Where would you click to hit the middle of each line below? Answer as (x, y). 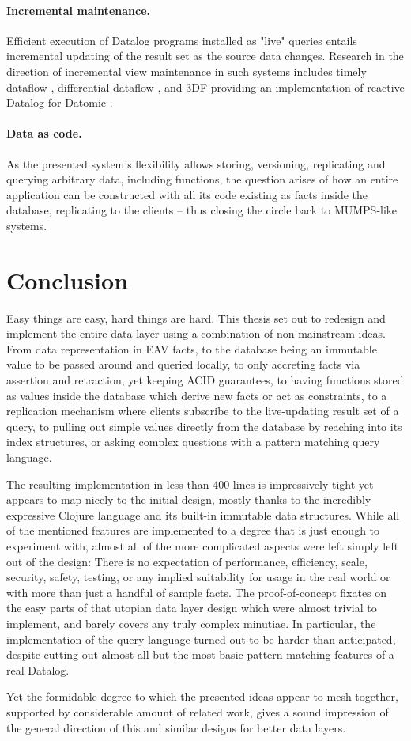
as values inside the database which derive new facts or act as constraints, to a (197, 395)
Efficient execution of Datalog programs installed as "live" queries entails (182, 40)
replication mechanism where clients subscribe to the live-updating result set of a (203, 411)
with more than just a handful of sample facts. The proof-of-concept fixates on (197, 592)
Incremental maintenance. (78, 10)
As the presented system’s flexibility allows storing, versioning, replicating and (196, 163)
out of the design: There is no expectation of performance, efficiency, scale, (187, 561)
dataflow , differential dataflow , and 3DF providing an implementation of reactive (205, 87)
